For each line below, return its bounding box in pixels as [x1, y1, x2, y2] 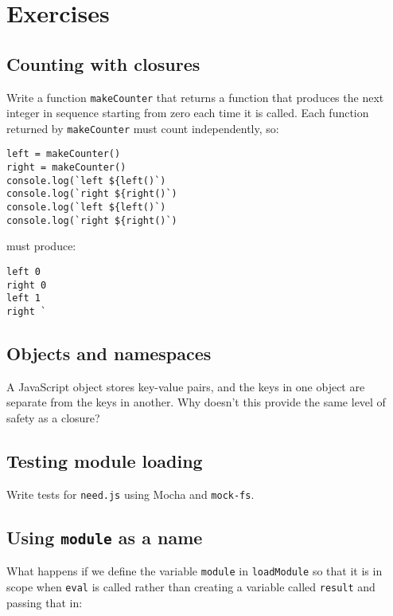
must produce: [6, 237, 76, 254]
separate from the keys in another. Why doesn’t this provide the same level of [6, 394, 386, 410]
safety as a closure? [6, 410, 100, 426]
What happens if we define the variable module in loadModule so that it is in [6, 563, 383, 579]
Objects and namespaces [6, 341, 212, 366]
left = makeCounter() [6, 148, 121, 160]
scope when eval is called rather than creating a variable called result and [6, 578, 375, 594]
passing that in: [6, 594, 83, 610]
